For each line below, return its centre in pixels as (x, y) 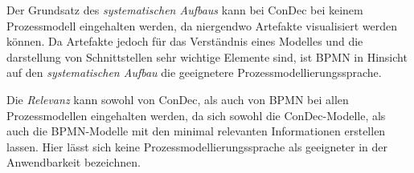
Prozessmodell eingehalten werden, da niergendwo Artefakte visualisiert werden (202, 25)
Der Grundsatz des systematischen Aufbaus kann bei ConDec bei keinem (185, 10)
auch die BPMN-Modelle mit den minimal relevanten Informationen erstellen (196, 131)
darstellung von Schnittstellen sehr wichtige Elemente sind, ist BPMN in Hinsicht (207, 56)
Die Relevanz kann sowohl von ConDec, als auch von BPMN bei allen (178, 99)
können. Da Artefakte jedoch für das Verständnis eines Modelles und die (185, 41)
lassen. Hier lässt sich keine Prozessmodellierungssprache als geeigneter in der (197, 146)
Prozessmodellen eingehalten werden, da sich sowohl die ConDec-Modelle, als (196, 115)
